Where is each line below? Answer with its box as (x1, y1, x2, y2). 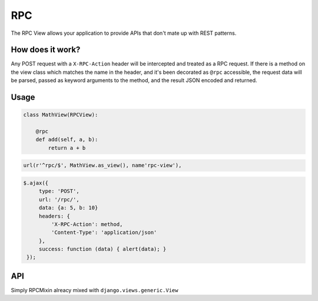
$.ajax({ (23, 179, 49, 186)
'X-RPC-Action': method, (51, 221, 123, 227)
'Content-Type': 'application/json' (51, 229, 157, 236)
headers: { (38, 212, 71, 220)
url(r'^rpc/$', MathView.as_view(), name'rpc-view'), (23, 162, 182, 169)
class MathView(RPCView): (23, 112, 98, 118)
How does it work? (11, 45, 81, 55)
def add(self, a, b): (35, 136, 98, 143)
